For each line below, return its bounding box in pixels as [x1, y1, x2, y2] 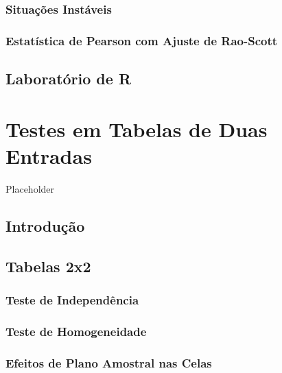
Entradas [5, 141, 92, 169]
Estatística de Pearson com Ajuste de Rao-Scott [5, 32, 278, 49]
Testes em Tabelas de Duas [5, 115, 268, 143]
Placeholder [5, 181, 55, 195]
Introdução [5, 215, 85, 236]
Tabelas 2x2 [5, 255, 91, 276]
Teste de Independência [5, 291, 139, 308]
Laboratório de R [5, 68, 132, 89]
